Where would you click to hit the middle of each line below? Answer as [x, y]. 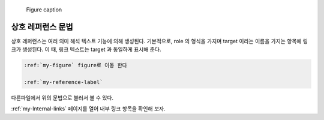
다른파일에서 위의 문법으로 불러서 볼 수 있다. [62, 98]
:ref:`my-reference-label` [63, 82]
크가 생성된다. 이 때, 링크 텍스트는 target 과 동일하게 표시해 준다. [86, 49]
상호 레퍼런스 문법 [42, 27]
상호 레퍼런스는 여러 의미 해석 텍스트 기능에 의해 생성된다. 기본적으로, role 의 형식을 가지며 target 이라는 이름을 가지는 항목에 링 [160, 41]
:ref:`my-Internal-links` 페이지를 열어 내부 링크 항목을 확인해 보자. [88, 109]
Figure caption [44, 10]
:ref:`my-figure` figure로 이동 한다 [75, 65]
